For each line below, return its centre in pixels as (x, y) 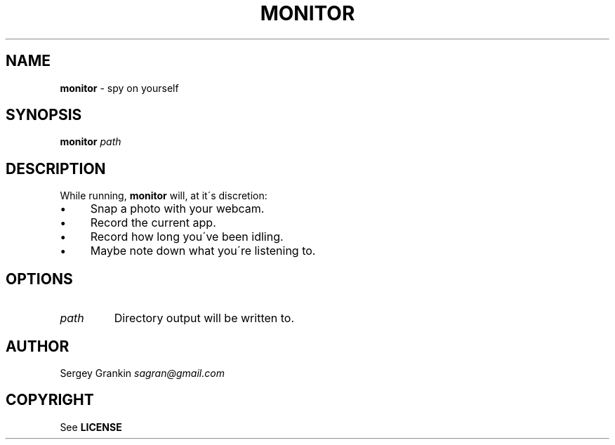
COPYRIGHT (50, 400)
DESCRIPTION (56, 168)
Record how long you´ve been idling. (187, 237)
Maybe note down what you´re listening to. (203, 251)
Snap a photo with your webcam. (177, 209)
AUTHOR (38, 346)
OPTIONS (39, 279)
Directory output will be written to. (204, 318)
